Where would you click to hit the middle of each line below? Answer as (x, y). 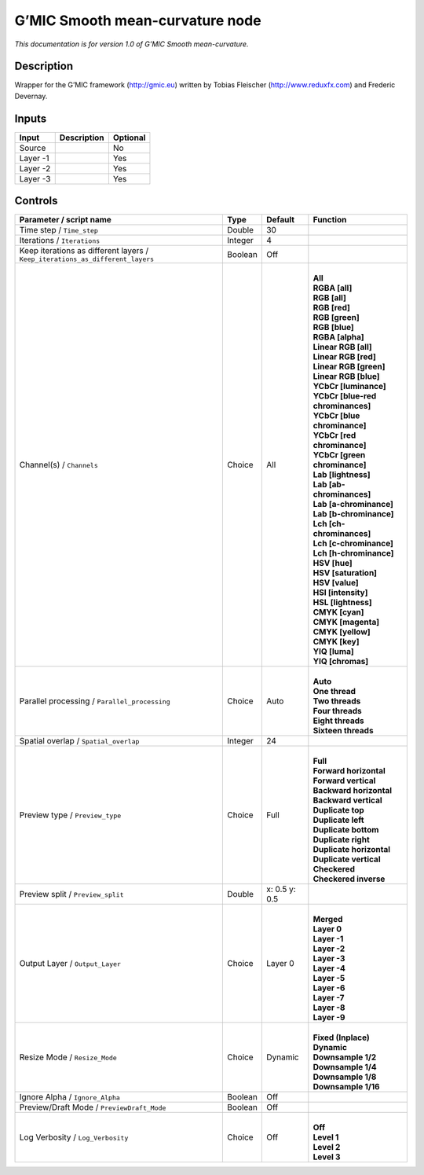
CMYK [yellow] (342, 632)
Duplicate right (342, 839)
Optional (129, 138)
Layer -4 (329, 968)
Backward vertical (347, 800)
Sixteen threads (343, 731)
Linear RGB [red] (344, 357)
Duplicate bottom (346, 830)
